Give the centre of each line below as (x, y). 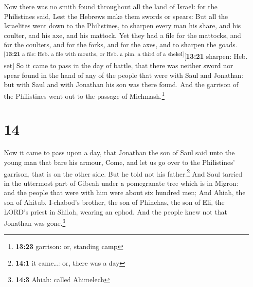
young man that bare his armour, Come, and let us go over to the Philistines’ (119, 162)
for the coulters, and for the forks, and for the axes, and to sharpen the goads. (121, 45)
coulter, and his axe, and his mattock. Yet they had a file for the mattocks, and (123, 35)
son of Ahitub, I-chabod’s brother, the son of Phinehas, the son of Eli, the (114, 202)
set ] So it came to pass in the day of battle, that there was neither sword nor (118, 65)
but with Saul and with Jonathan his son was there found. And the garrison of (121, 84)
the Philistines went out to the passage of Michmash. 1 (84, 95)
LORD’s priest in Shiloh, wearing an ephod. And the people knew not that (116, 211)
